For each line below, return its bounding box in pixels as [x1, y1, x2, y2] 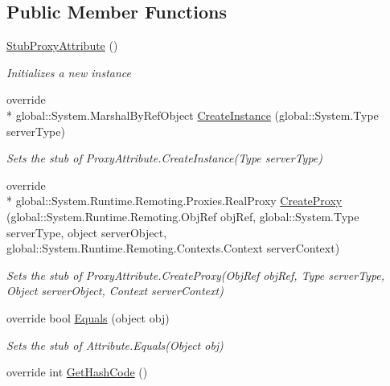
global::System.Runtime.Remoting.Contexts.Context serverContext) [6, 240, 340, 257]
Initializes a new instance [6, 64, 131, 80]
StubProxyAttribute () [6, 37, 118, 54]
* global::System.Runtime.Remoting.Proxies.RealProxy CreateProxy [6, 192, 343, 209]
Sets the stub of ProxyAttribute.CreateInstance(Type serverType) [6, 150, 323, 166]
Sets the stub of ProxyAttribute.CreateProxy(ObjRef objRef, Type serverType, [6, 266, 385, 283]
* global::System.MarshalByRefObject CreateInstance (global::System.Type [6, 106, 379, 123]
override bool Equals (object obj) [6, 309, 170, 326]
